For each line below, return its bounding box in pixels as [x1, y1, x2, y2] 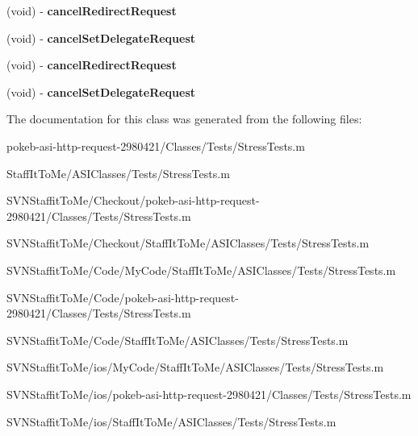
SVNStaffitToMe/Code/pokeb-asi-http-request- [6, 289, 239, 305]
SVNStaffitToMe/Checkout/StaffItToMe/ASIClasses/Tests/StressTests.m [6, 235, 370, 251]
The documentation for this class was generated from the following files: [6, 110, 362, 127]
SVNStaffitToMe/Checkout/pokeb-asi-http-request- [6, 192, 260, 209]
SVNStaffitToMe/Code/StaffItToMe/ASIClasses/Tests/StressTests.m [6, 331, 349, 348]
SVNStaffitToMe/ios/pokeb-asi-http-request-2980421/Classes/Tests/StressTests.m [6, 385, 412, 402]
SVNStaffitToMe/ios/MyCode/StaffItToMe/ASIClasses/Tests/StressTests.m [6, 359, 384, 376]
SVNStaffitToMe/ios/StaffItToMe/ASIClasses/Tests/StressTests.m [6, 413, 336, 430]
